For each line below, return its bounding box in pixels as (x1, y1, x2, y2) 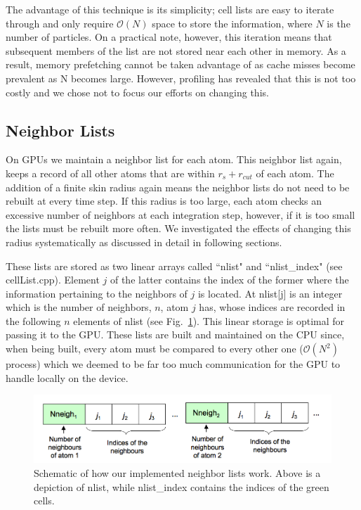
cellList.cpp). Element (6, 272, 100, 287)
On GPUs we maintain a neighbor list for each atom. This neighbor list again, (6, 152, 342, 167)
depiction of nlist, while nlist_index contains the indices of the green (34, 479, 329, 494)
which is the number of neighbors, (6, 300, 152, 314)
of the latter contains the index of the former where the (110, 272, 349, 287)
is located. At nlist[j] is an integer (197, 286, 343, 300)
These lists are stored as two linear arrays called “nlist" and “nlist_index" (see (6, 258, 343, 273)
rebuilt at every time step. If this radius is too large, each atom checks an (6, 193, 322, 208)
